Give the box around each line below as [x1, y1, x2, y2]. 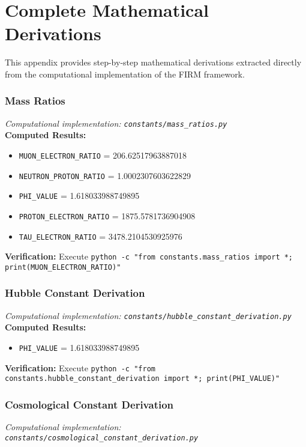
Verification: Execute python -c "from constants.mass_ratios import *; [5, 250, 293, 263]
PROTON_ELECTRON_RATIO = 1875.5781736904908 [19, 209, 196, 222]
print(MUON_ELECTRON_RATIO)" [5, 263, 121, 272]
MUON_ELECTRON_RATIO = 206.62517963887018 [19, 148, 187, 161]
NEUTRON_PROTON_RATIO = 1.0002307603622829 [19, 169, 191, 181]
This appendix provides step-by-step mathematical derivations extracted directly [5, 56, 302, 68]
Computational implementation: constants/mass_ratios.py [5, 117, 227, 129]
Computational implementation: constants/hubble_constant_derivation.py [5, 309, 292, 321]
